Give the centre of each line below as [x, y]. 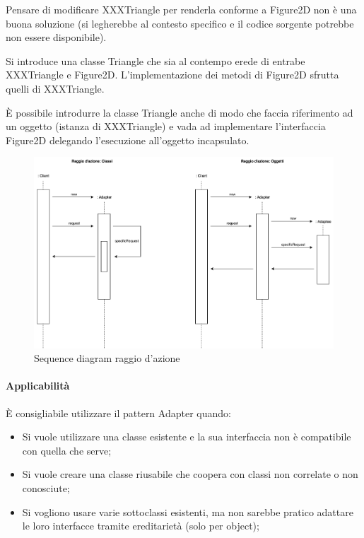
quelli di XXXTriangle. [55, 88]
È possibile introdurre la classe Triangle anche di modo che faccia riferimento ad [180, 112]
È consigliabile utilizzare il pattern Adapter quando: [118, 413]
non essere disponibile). [56, 37]
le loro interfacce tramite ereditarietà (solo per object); [141, 526]
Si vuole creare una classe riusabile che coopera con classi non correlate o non [190, 474]
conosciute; [46, 488]
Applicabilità [38, 386]
